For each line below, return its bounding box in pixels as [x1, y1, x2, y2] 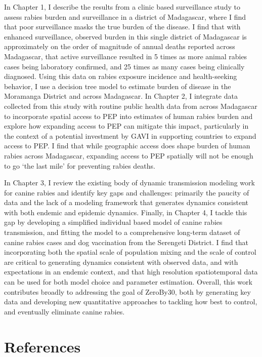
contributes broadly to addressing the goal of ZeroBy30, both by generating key [4, 286, 251, 297]
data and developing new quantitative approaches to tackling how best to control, [4, 296, 257, 307]
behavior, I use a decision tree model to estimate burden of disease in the [4, 81, 231, 91]
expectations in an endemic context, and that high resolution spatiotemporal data [4, 266, 258, 277]
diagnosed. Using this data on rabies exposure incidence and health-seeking [4, 71, 237, 82]
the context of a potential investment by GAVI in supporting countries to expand [4, 130, 256, 141]
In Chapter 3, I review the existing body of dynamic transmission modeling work [4, 177, 255, 188]
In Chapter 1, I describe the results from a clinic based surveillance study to [4, 2, 240, 12]
